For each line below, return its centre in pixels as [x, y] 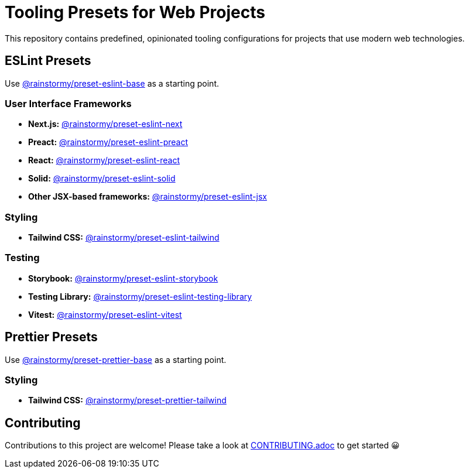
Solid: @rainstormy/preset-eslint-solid [102, 179]
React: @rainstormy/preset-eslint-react [104, 160]
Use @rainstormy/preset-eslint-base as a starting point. [112, 83]
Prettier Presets [51, 337]
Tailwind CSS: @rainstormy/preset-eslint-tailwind [124, 238]
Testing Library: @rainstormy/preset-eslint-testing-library [140, 296]
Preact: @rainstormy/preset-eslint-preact [108, 142]
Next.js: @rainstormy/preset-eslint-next [105, 124]
